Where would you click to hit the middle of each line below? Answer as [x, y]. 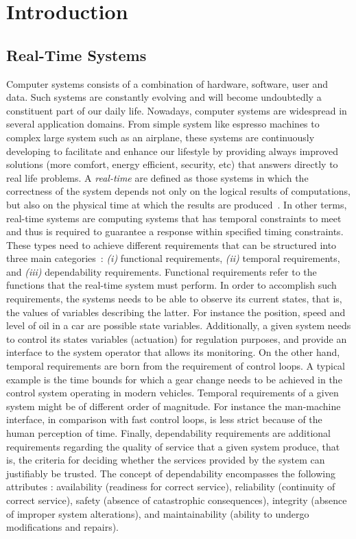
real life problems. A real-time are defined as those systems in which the [157, 177]
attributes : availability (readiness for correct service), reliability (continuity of [171, 487]
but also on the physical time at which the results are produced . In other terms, [177, 204]
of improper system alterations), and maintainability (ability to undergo [158, 513]
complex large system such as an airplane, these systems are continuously [161, 137]
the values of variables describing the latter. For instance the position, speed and [176, 312]
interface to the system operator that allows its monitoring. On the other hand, [173, 352]
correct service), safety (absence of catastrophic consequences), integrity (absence [177, 500]
